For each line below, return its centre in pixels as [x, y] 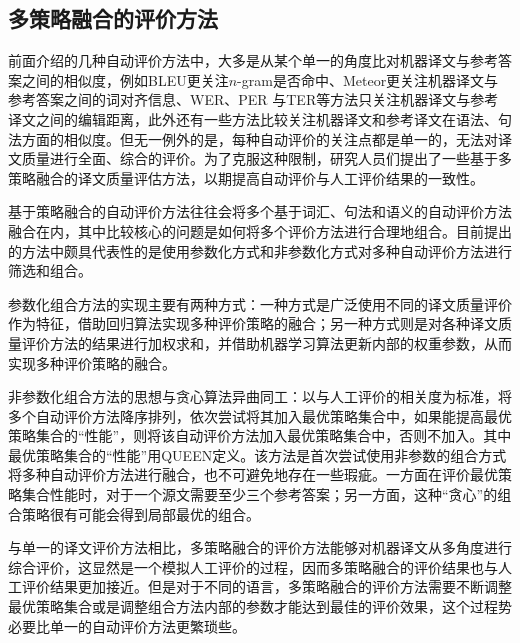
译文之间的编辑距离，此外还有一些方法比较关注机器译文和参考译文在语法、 [253, 118]
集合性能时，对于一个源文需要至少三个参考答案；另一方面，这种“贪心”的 [259, 494]
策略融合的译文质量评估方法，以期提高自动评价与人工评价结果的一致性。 [246, 177]
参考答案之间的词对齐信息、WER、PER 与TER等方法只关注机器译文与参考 [253, 99]
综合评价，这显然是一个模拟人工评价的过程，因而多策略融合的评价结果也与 [253, 566]
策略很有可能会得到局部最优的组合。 [140, 513]
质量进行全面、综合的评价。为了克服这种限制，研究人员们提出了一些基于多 [266, 158]
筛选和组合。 [50, 270]
